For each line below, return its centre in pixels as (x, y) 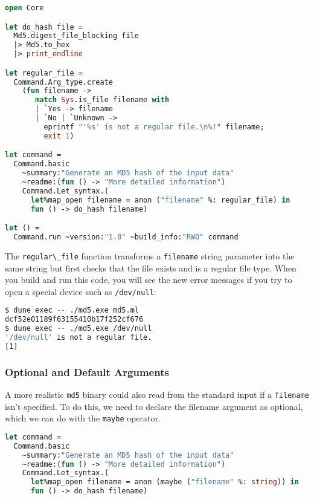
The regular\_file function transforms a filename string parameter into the (150, 255)
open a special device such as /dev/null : (81, 291)
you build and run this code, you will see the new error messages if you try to (149, 280)
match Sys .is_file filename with (102, 100)
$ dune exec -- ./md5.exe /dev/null (78, 329)
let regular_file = (44, 73)
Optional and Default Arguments (87, 372)
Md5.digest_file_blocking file (76, 36)
